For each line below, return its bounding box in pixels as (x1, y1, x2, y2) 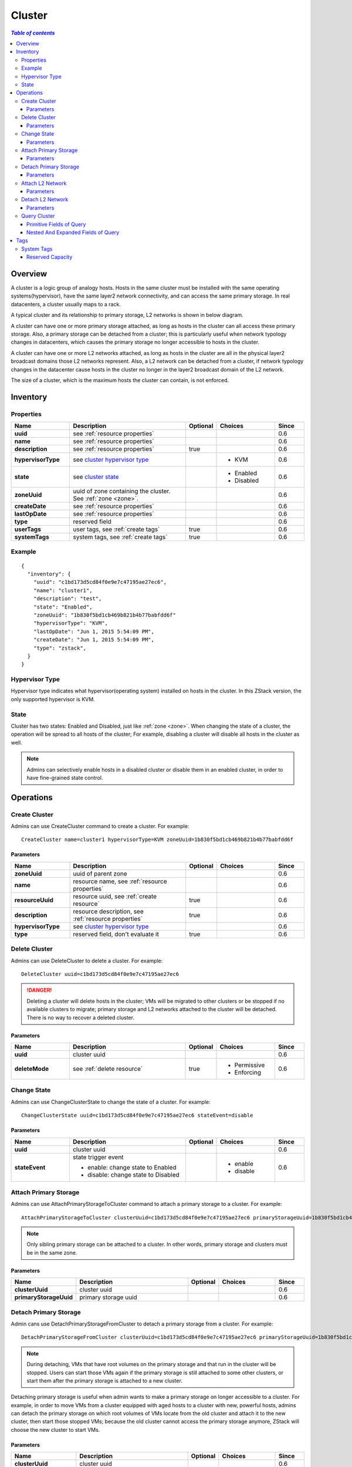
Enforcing (234, 1068, 261, 1076)
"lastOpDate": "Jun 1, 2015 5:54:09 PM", (33, 628, 155, 635)
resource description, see (73, 907, 144, 915)
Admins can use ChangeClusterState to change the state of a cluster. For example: (11, 1098, 211, 1106)
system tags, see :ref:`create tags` (73, 533, 168, 541)
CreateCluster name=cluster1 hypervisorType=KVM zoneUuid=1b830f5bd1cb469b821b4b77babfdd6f (21, 836, 293, 843)
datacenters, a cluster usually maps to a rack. (11, 300, 121, 307)
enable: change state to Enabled (87, 1163, 177, 1171)
